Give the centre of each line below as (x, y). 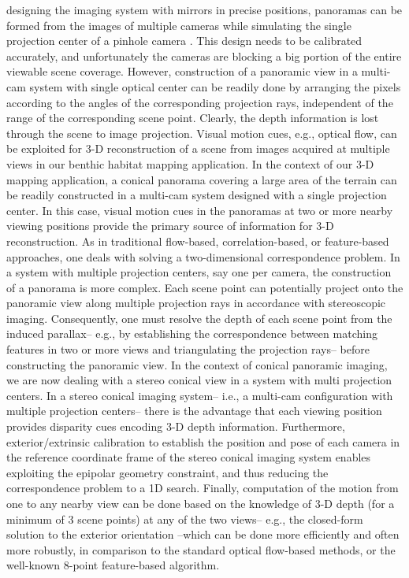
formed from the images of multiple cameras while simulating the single (179, 25)
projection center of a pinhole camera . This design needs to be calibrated (184, 41)
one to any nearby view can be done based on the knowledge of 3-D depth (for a (201, 503)
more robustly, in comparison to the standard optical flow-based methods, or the (201, 549)
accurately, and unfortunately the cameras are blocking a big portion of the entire (204, 56)
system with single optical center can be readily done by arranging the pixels (215, 86)
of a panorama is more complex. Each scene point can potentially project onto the (205, 287)
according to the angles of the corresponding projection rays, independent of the (200, 102)
